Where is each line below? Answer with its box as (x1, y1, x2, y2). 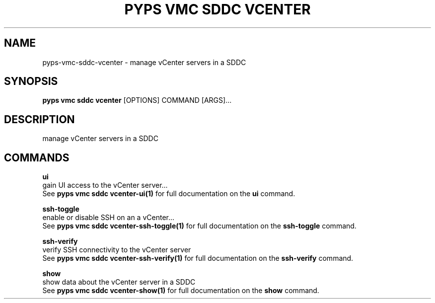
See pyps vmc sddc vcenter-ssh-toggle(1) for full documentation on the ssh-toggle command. (42, 222, 357, 230)
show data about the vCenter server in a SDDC (42, 278, 196, 287)
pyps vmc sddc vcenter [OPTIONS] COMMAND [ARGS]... (42, 96, 232, 105)
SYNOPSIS (4, 75, 58, 88)
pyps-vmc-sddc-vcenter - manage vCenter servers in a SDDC (42, 58, 246, 67)
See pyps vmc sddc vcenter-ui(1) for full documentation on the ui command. (42, 189, 295, 198)
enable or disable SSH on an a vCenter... (42, 213, 175, 222)
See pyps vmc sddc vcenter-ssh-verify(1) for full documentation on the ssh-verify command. (42, 254, 354, 263)
